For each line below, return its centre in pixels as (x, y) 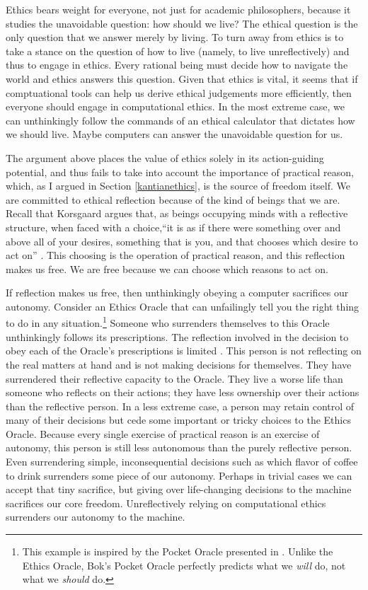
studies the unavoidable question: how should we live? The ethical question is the (182, 23)
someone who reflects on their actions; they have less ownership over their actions (183, 392)
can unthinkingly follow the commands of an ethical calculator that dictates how (180, 120)
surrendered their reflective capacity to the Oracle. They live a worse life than (174, 378)
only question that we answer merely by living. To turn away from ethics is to (175, 37)
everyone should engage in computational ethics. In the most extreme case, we (176, 106)
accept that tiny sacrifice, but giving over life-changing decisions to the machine (179, 489)
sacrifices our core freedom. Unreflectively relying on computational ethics (166, 503)
